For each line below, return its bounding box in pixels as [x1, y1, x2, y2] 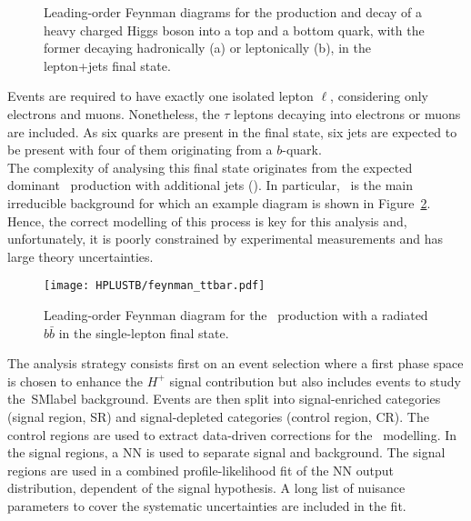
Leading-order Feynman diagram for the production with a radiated [44, 305, 428, 324]
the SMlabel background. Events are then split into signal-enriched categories [7, 389, 441, 408]
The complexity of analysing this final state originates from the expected [7, 157, 413, 176]
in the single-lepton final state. [58, 323, 229, 342]
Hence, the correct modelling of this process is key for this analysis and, [7, 211, 407, 230]
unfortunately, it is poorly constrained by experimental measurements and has [7, 229, 443, 248]
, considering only [330, 86, 428, 105]
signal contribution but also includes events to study [169, 371, 461, 390]
